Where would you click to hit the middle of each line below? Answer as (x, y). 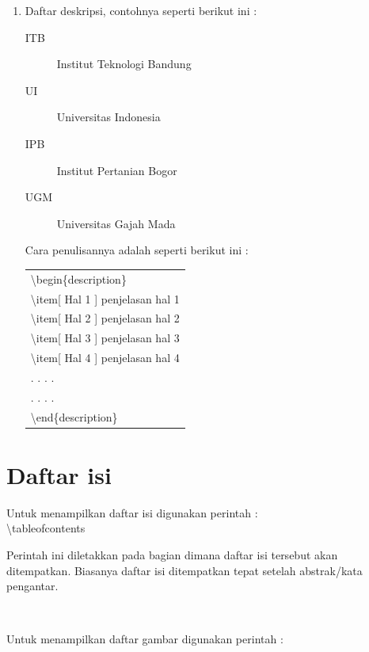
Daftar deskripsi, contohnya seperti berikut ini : (141, 10)
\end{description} (74, 416)
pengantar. (32, 586)
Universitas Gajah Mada (116, 223)
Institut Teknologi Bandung (124, 64)
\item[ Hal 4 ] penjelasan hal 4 (105, 358)
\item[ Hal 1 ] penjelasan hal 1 (105, 298)
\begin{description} (78, 278)
